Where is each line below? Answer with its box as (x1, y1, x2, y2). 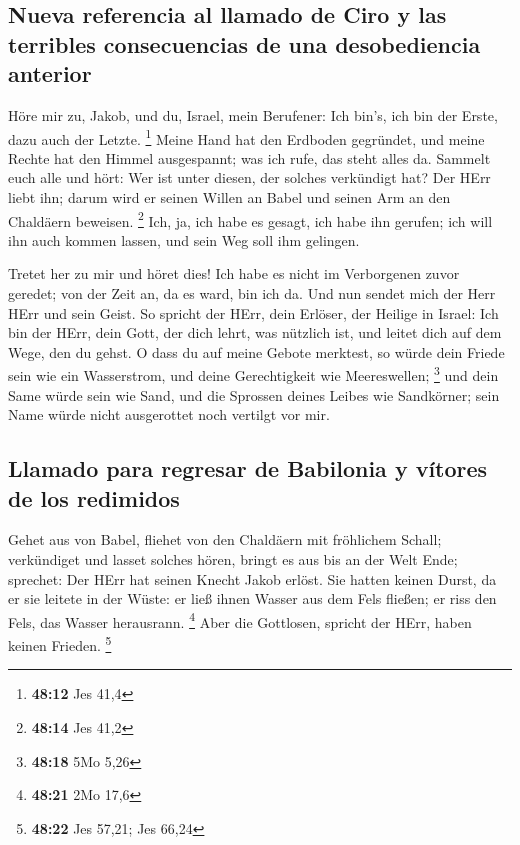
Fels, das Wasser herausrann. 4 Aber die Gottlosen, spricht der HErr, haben (8, 608, 472, 632)
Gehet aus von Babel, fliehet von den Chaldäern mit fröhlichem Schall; (8, 529, 442, 550)
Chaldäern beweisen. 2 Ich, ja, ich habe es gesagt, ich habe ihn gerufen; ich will (8, 207, 493, 231)
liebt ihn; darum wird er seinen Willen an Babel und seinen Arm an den (8, 187, 451, 208)
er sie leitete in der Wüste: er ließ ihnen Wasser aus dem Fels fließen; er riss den (8, 588, 497, 609)
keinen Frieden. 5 (8, 632, 112, 655)
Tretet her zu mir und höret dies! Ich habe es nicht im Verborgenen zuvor (8, 263, 460, 284)
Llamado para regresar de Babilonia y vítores (8, 453, 488, 484)
